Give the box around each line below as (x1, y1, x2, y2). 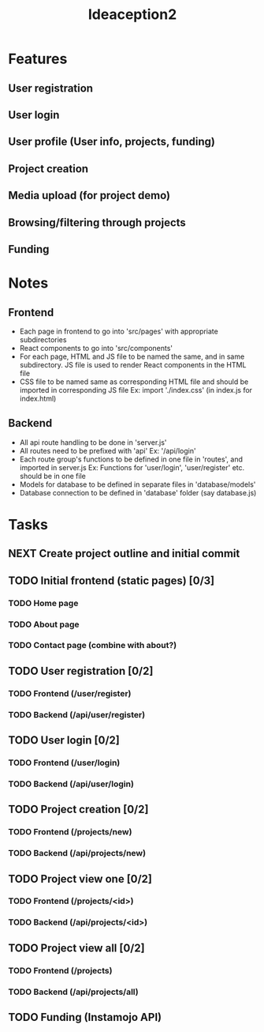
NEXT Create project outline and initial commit (8, 547, 240, 560)
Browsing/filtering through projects (8, 216, 187, 229)
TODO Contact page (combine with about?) (8, 640, 177, 651)
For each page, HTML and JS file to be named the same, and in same (19, 352, 245, 361)
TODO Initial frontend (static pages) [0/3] (8, 574, 215, 587)
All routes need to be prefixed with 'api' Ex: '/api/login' (19, 446, 196, 455)
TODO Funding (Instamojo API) (8, 1011, 162, 1024)
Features (8, 50, 68, 68)
